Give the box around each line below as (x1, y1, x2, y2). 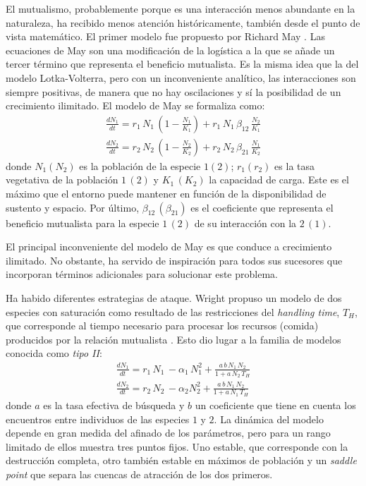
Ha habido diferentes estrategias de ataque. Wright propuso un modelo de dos (6, 290, 342, 305)
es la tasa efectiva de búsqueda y (43, 397, 185, 412)
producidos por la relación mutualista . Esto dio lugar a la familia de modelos (6, 332, 341, 346)
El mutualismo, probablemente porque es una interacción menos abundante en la (6, 1, 355, 16)
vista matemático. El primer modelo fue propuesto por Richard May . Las (6, 29, 325, 44)
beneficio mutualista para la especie (6, 215, 159, 230)
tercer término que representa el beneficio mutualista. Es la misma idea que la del (6, 56, 359, 71)
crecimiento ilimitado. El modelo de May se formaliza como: (6, 98, 265, 113)
